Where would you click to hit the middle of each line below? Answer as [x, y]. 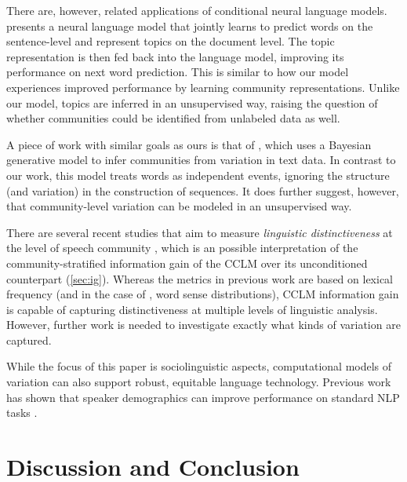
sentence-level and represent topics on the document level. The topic [171, 41]
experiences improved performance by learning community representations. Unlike [203, 87]
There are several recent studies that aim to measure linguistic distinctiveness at [200, 232]
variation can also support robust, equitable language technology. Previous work [199, 382]
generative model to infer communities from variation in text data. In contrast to [201, 160]
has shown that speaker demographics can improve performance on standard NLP [203, 397]
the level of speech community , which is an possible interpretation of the [182, 248]
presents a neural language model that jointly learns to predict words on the [190, 26]
